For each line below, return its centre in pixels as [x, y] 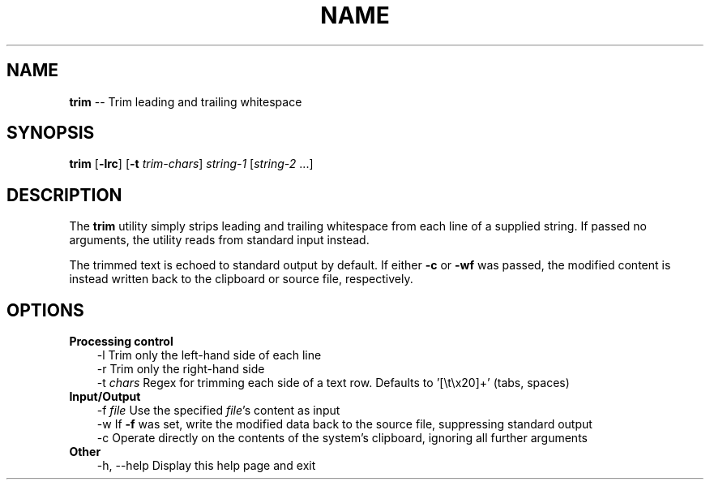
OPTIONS [45, 310]
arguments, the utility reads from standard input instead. [219, 240]
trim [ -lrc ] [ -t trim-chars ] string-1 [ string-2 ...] [191, 164]
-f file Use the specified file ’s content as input [218, 411]
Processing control [121, 342]
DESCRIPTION [64, 195]
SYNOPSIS [51, 133]
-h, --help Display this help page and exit [206, 466]
